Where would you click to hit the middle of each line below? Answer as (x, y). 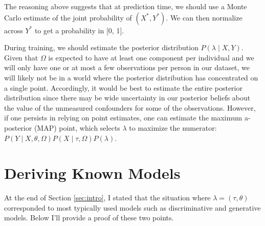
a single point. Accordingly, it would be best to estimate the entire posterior (123, 87)
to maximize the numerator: (173, 127)
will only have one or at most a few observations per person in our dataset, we (127, 67)
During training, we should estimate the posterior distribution (101, 47)
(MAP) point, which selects (77, 127)
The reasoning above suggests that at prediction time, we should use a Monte (126, 6)
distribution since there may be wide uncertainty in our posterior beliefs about (127, 98)
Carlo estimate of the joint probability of (68, 17)
